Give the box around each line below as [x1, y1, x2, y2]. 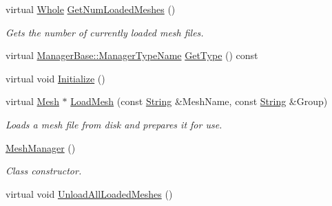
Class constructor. [6, 163, 82, 178]
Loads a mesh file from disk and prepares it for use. [6, 117, 222, 131]
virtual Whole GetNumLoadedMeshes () [6, 2, 176, 16]
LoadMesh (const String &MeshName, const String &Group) [70, 94, 328, 108]
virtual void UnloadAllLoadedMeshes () [6, 186, 173, 201]
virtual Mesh [6, 94, 59, 108]
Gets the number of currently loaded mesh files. [6, 25, 204, 39]
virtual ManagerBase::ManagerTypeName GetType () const [6, 48, 258, 62]
